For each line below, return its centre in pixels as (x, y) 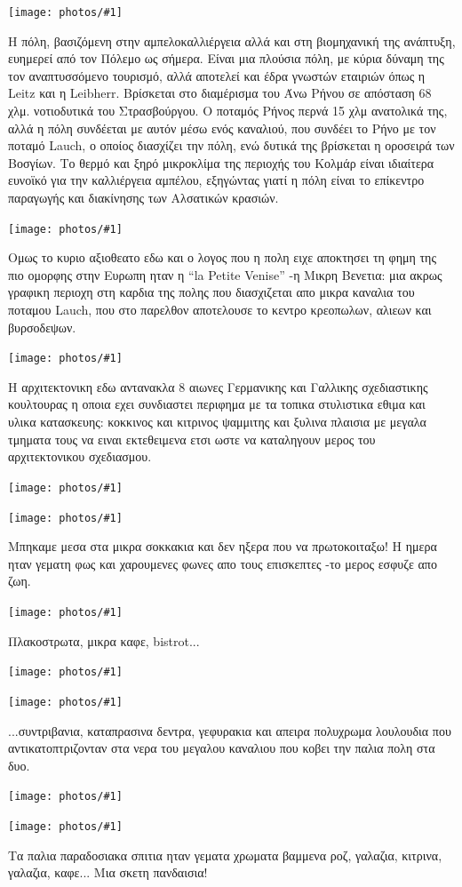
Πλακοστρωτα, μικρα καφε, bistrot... (104, 640)
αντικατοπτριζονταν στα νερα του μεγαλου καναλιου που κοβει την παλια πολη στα (222, 748)
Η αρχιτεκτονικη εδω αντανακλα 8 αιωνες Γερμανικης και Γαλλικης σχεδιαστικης (218, 386)
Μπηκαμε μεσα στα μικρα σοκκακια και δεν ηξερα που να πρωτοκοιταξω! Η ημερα (223, 546)
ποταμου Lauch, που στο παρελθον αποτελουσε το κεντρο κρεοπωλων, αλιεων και (220, 310)
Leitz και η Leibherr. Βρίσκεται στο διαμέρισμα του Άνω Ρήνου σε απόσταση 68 (220, 93)
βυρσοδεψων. (42, 327)
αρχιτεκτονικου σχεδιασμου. (80, 456)
